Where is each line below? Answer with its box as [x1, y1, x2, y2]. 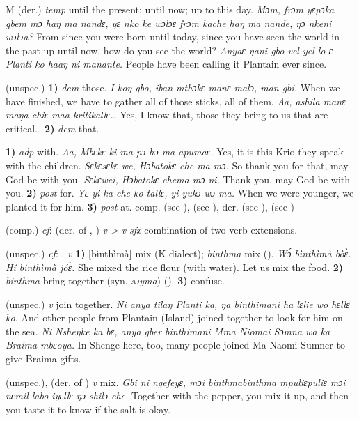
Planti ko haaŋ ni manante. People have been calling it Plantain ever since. [6, 56, 327, 71]
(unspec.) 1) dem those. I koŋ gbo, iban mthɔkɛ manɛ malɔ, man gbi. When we [6, 79, 340, 94]
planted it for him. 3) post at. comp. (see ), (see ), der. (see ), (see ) [6, 199, 295, 213]
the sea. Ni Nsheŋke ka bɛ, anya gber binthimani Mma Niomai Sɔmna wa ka [6, 323, 330, 338]
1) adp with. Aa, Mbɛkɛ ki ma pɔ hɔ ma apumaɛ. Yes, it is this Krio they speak [6, 144, 344, 159]
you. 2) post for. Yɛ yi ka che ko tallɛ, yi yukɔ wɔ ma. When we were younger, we [6, 185, 354, 200]
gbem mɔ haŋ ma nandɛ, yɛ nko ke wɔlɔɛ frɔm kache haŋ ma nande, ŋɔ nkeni [6, 15, 332, 30]
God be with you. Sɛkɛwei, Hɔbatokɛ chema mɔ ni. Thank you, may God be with [6, 171, 351, 186]
